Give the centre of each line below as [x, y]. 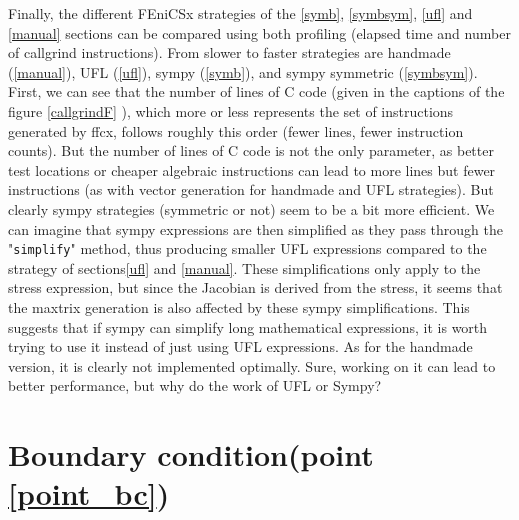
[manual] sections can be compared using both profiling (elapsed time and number [259, 32]
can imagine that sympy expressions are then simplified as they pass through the [255, 228]
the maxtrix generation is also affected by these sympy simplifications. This [239, 306]
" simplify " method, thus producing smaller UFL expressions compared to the [247, 248]
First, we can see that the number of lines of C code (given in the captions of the [256, 91]
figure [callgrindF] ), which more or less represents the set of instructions [231, 110]
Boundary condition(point [191, 454]
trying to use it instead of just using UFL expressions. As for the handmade [240, 346]
